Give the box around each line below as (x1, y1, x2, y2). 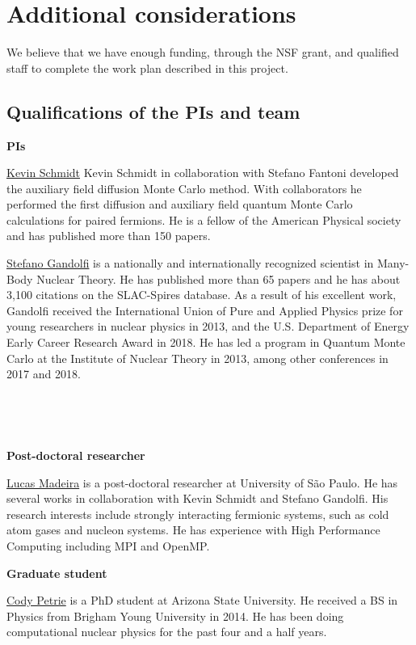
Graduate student (6, 564, 107, 581)
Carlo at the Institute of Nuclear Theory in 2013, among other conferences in (6, 349, 389, 366)
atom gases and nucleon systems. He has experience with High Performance (6, 521, 380, 538)
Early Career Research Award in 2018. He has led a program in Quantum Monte (6, 334, 405, 351)
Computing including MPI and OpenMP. (6, 537, 210, 554)
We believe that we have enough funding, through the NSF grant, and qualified (6, 44, 399, 61)
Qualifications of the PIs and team (6, 99, 300, 124)
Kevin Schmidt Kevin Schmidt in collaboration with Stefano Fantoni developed (6, 164, 399, 181)
